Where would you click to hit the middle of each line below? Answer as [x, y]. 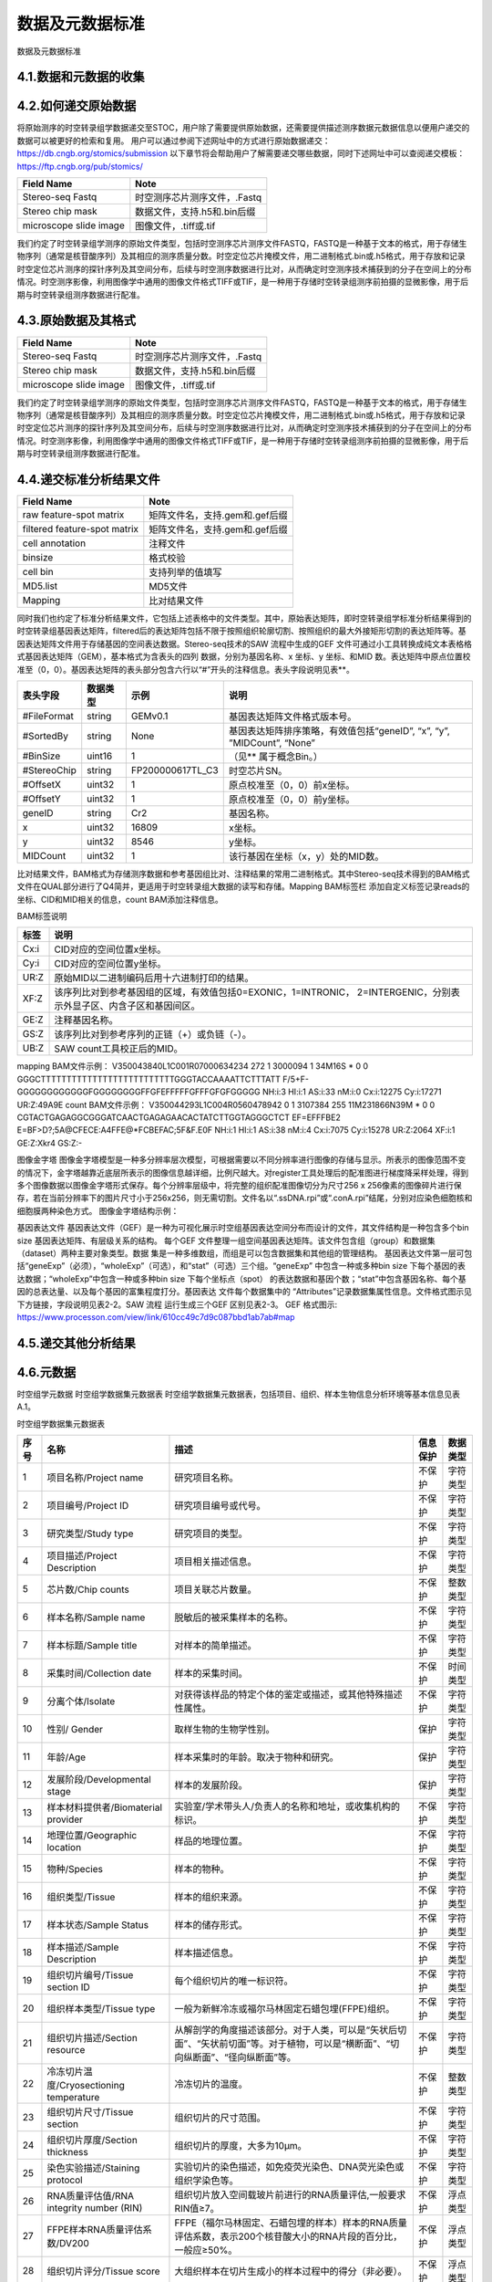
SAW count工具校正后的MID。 [119, 1049]
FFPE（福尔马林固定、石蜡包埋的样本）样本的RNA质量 [291, 2223]
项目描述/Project [82, 1556]
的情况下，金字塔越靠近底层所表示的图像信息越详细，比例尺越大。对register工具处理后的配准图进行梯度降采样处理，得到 [243, 1172]
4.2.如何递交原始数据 [77, 106]
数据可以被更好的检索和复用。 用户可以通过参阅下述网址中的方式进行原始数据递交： [174, 141]
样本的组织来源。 [211, 1897]
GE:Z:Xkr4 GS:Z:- [49, 1143]
